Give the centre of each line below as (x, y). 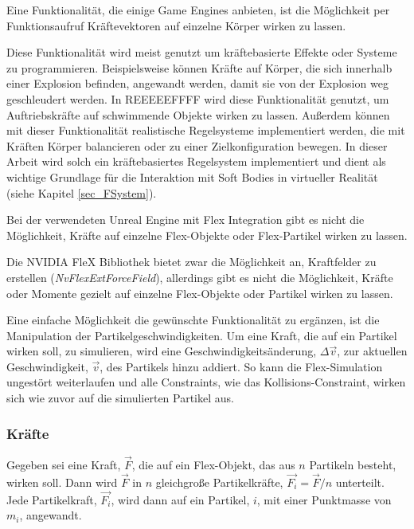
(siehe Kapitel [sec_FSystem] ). (82, 192)
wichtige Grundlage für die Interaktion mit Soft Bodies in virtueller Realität (192, 176)
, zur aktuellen (372, 351)
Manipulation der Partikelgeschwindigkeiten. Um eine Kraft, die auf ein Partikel (202, 335)
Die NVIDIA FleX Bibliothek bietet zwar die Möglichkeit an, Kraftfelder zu (191, 262)
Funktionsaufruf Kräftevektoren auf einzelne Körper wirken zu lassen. (176, 25)
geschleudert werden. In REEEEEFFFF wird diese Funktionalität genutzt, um (198, 98)
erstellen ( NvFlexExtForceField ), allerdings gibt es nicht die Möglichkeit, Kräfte (200, 277)
